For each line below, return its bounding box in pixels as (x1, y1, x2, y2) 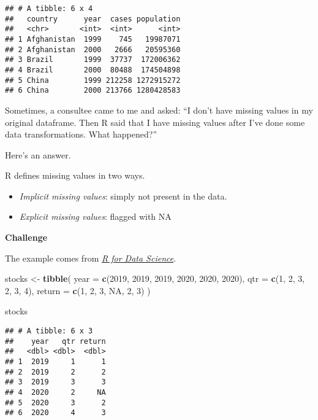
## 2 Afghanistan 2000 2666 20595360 (5, 45, 181, 54)
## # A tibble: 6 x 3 (5, 327, 93, 336)
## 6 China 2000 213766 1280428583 (5, 86, 181, 95)
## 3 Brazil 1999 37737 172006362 (5, 55, 181, 64)
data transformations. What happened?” (5, 128, 157, 141)
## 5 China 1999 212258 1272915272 (5, 76, 181, 85)
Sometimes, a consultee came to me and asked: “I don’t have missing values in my (5, 103, 313, 116)
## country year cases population (5, 14, 181, 23)
